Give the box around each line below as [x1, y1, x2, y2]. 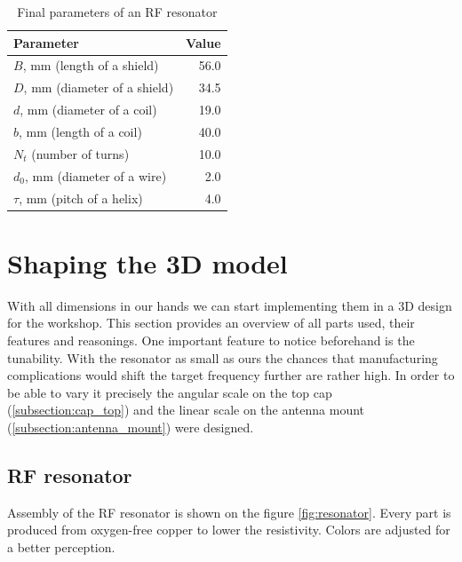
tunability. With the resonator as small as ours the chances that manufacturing [7, 348, 438, 367]
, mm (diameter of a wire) [24, 166, 167, 185]
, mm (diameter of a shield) [23, 78, 174, 97]
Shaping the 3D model [7, 244, 288, 281]
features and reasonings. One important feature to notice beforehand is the [7, 330, 415, 349]
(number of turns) [31, 144, 130, 162]
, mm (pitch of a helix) [19, 188, 143, 207]
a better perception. [7, 537, 115, 556]
